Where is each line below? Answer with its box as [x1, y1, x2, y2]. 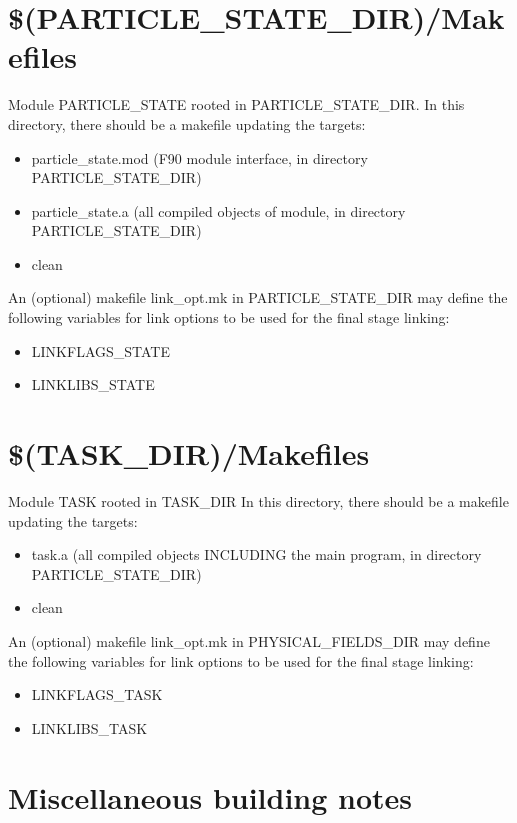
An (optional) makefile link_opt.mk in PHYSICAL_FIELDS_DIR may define [8, 630, 490, 651]
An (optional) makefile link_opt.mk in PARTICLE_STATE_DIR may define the [8, 287, 508, 308]
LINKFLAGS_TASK [31, 684, 163, 705]
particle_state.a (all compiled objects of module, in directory [31, 200, 406, 221]
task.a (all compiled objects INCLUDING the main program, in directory [31, 544, 482, 565]
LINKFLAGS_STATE [31, 340, 170, 361]
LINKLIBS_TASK [31, 717, 148, 738]
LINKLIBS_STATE [31, 374, 155, 395]
